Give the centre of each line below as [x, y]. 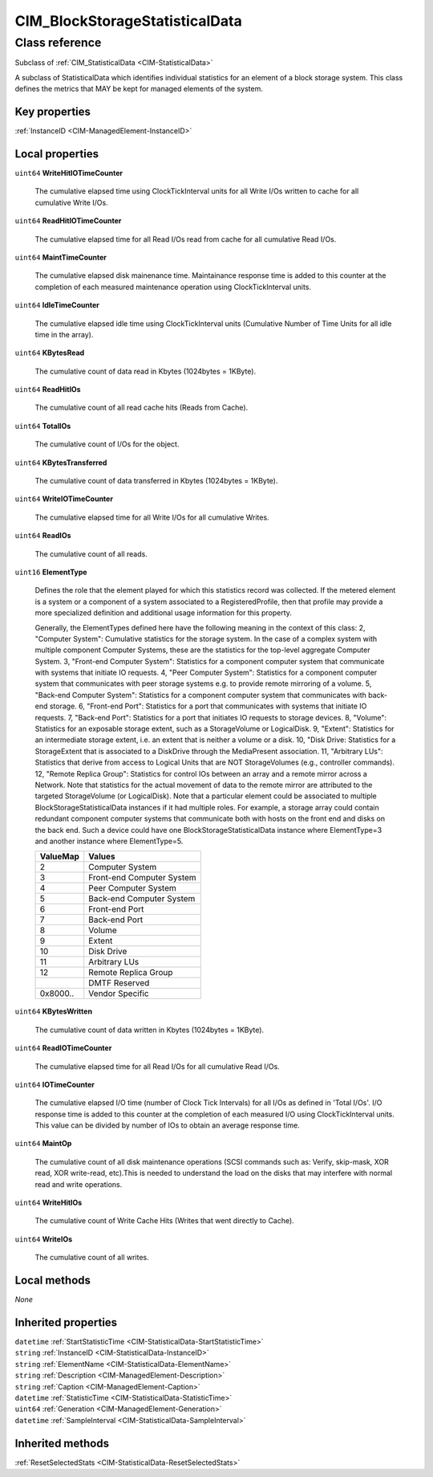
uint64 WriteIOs [44, 1239]
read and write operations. [79, 1184]
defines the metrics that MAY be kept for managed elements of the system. [139, 89]
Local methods [53, 1281]
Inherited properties [66, 1322]
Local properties [57, 154]
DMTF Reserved [119, 983]
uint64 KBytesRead [50, 353]
